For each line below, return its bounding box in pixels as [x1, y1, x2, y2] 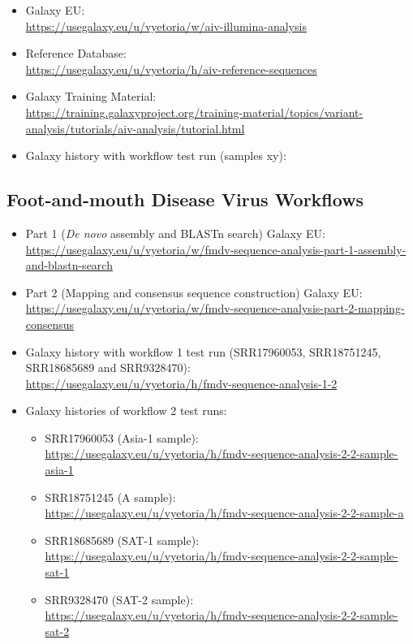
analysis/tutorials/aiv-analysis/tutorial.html [25, 119, 245, 136]
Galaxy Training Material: [25, 88, 157, 105]
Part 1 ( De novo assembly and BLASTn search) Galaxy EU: [25, 224, 325, 241]
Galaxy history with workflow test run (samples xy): [25, 147, 286, 164]
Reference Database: [25, 45, 127, 62]
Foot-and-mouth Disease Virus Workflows [6, 187, 364, 212]
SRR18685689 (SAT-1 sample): [45, 531, 200, 548]
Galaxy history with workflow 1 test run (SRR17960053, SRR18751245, [25, 343, 381, 360]
